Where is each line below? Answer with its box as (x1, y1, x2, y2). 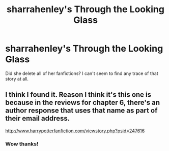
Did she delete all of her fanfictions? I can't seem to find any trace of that (5, 70, 159, 77)
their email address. (5, 114, 70, 123)
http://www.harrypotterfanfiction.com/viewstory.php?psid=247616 (5, 128, 145, 134)
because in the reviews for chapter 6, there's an (5, 98, 160, 107)
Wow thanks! (5, 140, 39, 147)
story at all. (5, 75, 29, 82)
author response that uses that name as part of (5, 106, 158, 115)
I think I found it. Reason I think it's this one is (5, 90, 152, 99)
